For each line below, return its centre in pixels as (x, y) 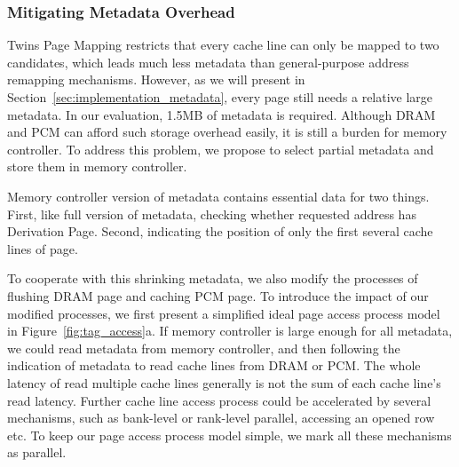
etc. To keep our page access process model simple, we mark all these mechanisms (229, 435)
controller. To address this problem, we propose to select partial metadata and (221, 149)
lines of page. (43, 248)
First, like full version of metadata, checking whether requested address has (212, 214)
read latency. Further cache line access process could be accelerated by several (219, 400)
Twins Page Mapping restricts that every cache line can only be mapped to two (223, 45)
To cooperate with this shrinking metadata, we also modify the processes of (213, 278)
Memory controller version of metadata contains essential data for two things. (218, 196)
